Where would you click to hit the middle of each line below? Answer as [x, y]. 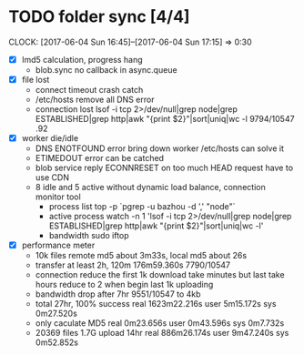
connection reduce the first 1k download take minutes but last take [160, 275]
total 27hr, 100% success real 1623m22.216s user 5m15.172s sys [156, 304]
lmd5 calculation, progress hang [82, 59]
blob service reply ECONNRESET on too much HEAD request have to [164, 168]
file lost [35, 80]
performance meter [58, 245]
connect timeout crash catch [89, 90]
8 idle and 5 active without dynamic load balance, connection [150, 188]
